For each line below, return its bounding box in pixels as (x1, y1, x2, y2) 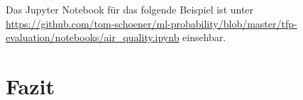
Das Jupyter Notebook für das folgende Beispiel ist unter (6, 2, 254, 16)
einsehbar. (182, 30, 226, 45)
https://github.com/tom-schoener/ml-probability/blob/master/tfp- (6, 16, 297, 30)
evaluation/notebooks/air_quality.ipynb (6, 30, 180, 45)
